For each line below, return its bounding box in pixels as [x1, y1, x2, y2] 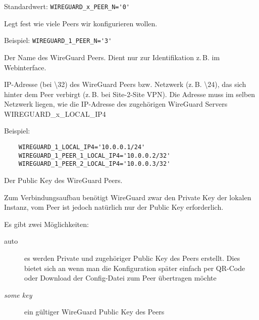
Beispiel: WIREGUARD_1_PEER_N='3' [4, 35, 112, 45]
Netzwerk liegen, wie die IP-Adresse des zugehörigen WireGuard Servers [4, 99, 228, 109]
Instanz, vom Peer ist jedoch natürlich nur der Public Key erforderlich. [4, 202, 224, 212]
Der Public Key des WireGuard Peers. [4, 175, 123, 186]
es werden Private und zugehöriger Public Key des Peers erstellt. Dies [24, 253, 240, 263]
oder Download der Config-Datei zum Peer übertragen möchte [24, 272, 217, 283]
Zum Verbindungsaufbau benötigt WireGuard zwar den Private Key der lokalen [4, 192, 251, 202]
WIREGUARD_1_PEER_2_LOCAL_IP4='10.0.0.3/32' [18, 160, 171, 168]
